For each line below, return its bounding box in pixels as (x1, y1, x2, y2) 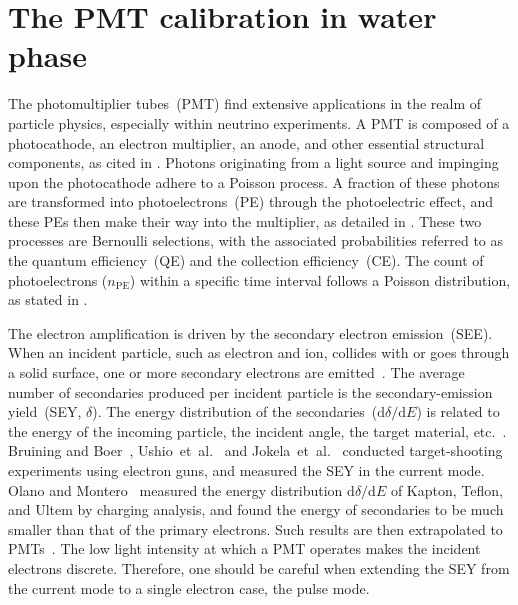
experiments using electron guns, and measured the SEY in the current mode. (8, 460, 485, 480)
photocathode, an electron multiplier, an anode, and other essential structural (8, 132, 485, 153)
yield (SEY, (8, 401, 82, 422)
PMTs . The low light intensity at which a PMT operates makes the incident (8, 538, 481, 559)
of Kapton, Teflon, (390, 479, 503, 500)
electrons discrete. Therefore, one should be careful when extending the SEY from (8, 557, 510, 578)
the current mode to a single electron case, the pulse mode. (8, 577, 370, 598)
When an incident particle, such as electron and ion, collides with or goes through (8, 342, 510, 363)
